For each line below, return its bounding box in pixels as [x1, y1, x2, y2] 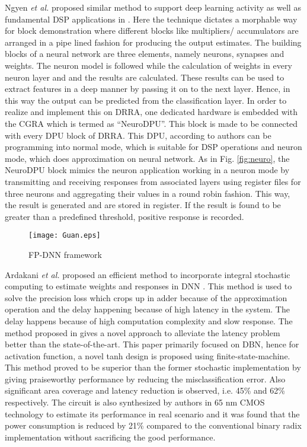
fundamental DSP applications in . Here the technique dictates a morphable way [5, 12, 298, 25]
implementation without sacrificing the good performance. [5, 430, 216, 443]
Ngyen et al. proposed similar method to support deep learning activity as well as [5, 1, 301, 13]
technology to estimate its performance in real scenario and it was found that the [5, 407, 300, 420]
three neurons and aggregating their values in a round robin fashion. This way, [5, 187, 290, 199]
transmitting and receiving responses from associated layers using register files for [5, 175, 301, 187]
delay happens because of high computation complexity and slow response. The [5, 314, 293, 327]
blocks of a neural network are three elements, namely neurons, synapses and [5, 47, 284, 60]
